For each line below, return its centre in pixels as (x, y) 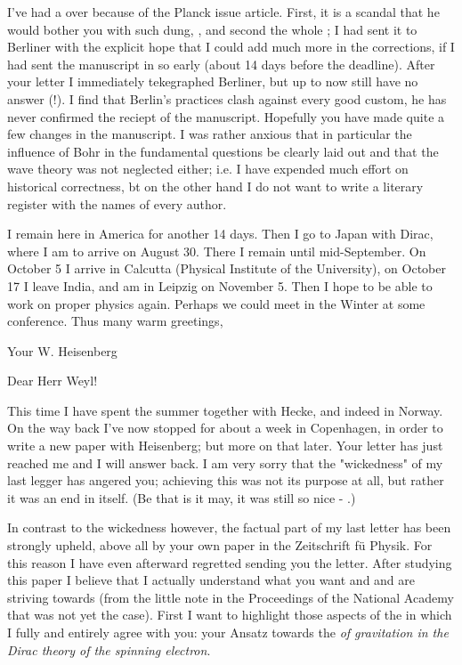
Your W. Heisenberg (62, 350)
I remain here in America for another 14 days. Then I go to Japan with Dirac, (220, 234)
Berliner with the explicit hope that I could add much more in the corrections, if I (231, 47)
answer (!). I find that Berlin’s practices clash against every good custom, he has (227, 98)
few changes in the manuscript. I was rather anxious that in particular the (210, 134)
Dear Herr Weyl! (53, 381)
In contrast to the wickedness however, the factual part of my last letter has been (229, 527)
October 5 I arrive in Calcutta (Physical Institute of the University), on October (227, 268)
